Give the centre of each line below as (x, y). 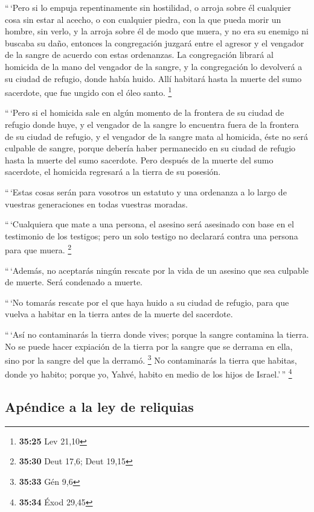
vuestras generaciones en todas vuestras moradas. (96, 204)
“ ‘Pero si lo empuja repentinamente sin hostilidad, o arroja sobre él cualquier (148, 7)
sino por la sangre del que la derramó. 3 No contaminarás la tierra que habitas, (151, 359)
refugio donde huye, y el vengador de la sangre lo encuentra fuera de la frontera (152, 124)
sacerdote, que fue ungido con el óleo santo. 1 (88, 91)
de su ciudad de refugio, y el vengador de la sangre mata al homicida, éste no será (157, 136)
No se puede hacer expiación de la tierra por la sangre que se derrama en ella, (149, 346)
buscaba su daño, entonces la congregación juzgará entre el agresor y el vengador (155, 43)
